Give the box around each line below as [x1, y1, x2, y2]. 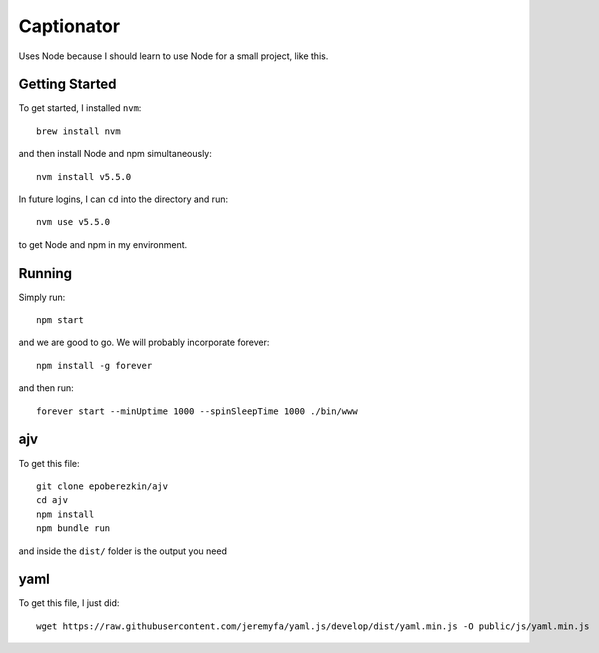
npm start [36, 315, 84, 326]
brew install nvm [36, 125, 121, 137]
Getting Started [18, 76, 117, 93]
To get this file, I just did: [18, 597, 120, 609]
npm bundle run [36, 523, 111, 534]
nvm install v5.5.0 [36, 171, 132, 182]
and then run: [18, 382, 74, 394]
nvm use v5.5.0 [36, 216, 111, 228]
